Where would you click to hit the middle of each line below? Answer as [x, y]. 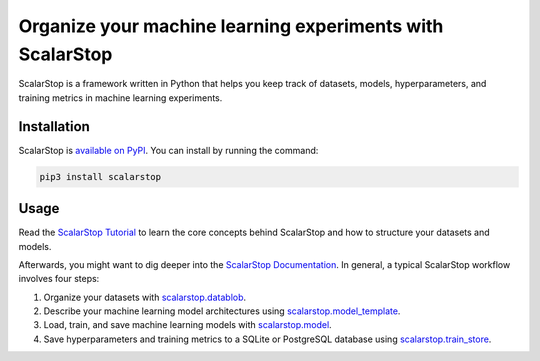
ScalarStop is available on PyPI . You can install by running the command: [168, 150]
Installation [54, 126]
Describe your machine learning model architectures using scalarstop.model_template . [222, 311]
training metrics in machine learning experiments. [120, 97]
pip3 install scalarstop [100, 176]
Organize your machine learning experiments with [231, 26]
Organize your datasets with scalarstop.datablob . [145, 297]
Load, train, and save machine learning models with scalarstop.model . [187, 325]
